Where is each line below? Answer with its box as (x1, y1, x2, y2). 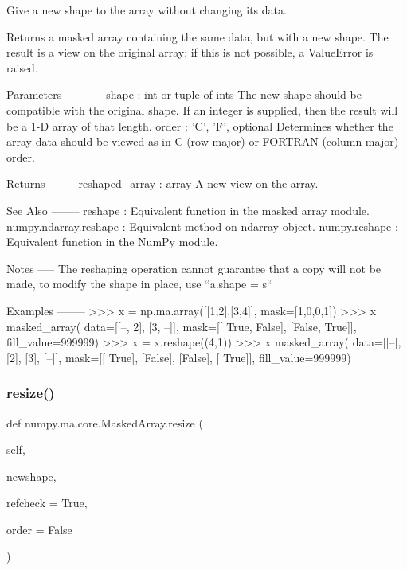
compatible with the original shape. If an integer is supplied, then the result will (6, 101, 398, 118)
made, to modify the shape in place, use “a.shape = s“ (6, 275, 272, 292)
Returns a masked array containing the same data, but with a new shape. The (6, 28, 389, 45)
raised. (6, 59, 38, 76)
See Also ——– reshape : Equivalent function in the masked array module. (6, 201, 370, 218)
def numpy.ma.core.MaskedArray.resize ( (6, 414, 203, 431)
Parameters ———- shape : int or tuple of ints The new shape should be (6, 86, 362, 103)
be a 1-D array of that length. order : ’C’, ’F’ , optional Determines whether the (6, 117, 393, 134)
